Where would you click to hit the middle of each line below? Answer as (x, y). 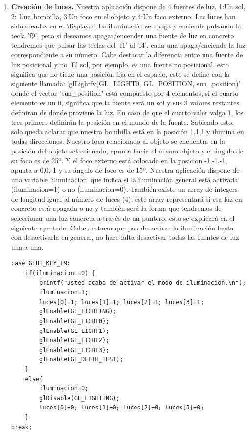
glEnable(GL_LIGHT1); (74, 331)
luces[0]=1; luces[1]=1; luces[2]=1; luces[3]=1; (122, 302)
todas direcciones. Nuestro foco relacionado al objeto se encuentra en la (118, 141)
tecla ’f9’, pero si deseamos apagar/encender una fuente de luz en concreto (123, 35)
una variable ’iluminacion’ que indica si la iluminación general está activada (124, 179)
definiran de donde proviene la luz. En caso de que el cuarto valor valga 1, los (127, 112)
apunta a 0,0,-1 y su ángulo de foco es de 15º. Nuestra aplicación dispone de (125, 170)
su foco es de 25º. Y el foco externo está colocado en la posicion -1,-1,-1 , (119, 160)
